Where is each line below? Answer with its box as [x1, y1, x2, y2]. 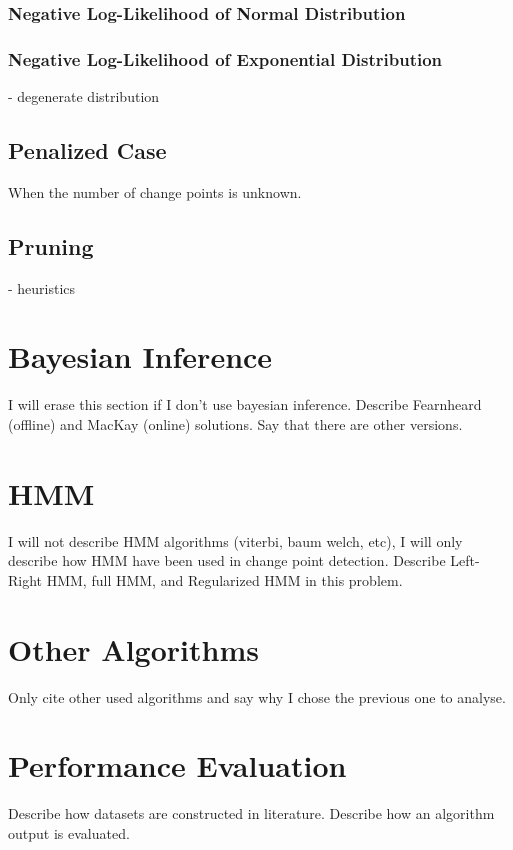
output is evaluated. [8, 822, 130, 843]
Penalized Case [8, 135, 167, 166]
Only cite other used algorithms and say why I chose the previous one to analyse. [8, 686, 506, 707]
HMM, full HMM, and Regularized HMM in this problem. [46, 569, 403, 590]
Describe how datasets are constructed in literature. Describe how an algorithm [8, 803, 495, 824]
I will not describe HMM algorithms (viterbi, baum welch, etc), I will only [8, 530, 463, 551]
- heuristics [8, 277, 76, 298]
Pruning [8, 230, 94, 261]
